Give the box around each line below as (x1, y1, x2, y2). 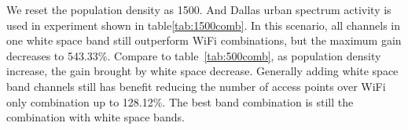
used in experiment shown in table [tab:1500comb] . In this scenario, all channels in (6, 16, 400, 33)
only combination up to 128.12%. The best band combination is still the (6, 93, 354, 110)
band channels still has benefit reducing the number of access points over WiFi (6, 78, 386, 94)
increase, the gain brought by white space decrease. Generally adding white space (6, 63, 399, 79)
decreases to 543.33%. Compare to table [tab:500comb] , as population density (6, 47, 381, 63)
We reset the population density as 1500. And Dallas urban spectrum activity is (6, 2, 391, 17)
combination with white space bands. (6, 109, 185, 125)
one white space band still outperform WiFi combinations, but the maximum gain (6, 32, 402, 49)
